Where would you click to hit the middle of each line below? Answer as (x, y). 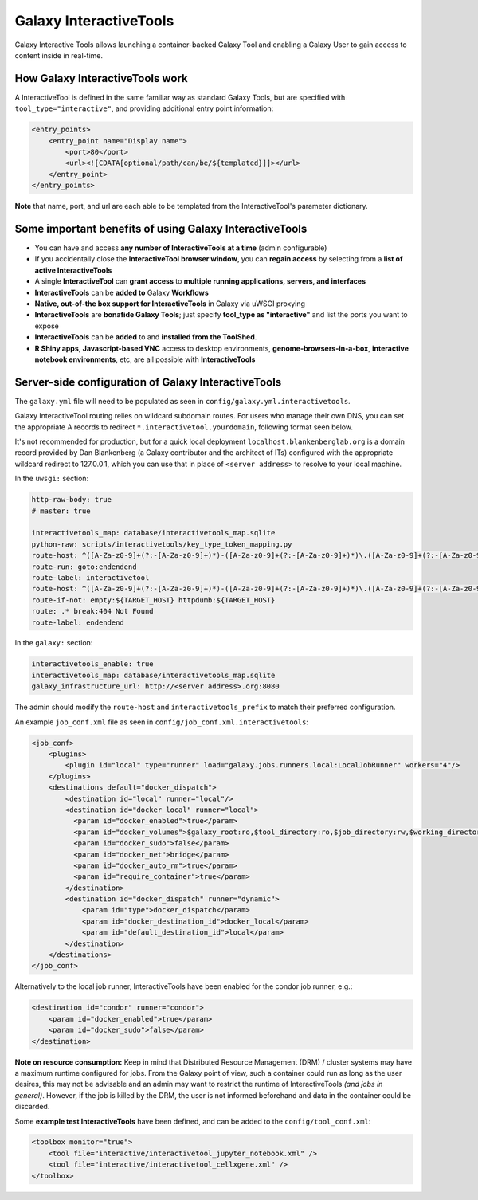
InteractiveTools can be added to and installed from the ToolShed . (146, 337)
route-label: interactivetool (90, 577)
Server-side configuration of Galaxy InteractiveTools (148, 382)
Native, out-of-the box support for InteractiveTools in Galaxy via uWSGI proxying (170, 304)
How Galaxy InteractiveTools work (102, 78)
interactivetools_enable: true (93, 664)
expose (47, 326)
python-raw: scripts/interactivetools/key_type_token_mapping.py (162, 544)
